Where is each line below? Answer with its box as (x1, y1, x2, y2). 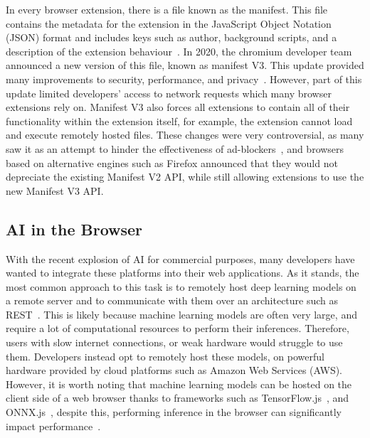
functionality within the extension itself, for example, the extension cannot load (6, 113, 353, 128)
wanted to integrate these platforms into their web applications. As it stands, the (6, 265, 359, 280)
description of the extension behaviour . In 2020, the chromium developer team (6, 43, 352, 58)
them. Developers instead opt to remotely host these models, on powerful (6, 348, 324, 363)
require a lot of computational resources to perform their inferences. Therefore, (6, 321, 349, 336)
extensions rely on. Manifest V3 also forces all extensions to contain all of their (6, 100, 350, 114)
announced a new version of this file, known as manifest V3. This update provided (6, 58, 364, 73)
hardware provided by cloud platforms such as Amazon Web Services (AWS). (6, 363, 343, 378)
